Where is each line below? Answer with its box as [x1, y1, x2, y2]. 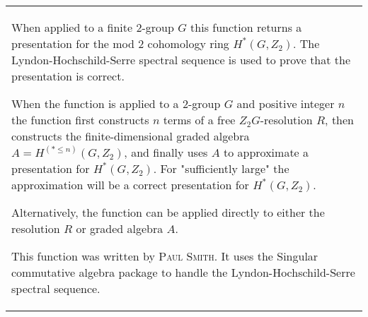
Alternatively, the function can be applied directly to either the [11, 204, 325, 220]
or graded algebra [76, 220, 163, 237]
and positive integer [236, 95, 335, 112]
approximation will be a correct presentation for [11, 177, 249, 193]
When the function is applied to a [11, 95, 179, 112]
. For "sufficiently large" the [153, 160, 289, 177]
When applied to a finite [11, 19, 133, 35]
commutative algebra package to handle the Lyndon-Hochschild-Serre [11, 264, 355, 280]
